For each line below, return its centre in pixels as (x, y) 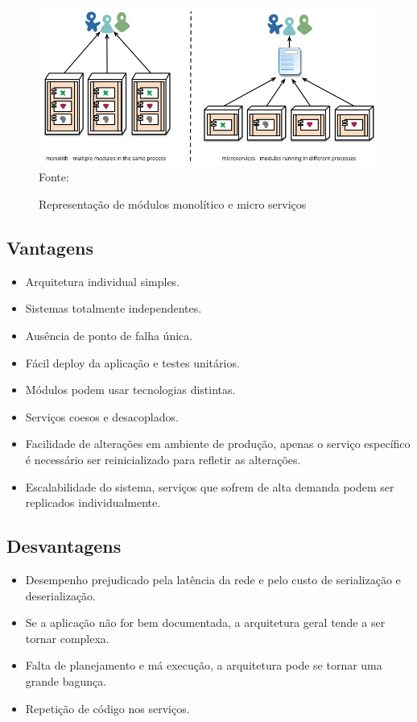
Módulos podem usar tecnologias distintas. (130, 390)
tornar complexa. (67, 638)
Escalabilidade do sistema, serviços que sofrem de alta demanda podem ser (210, 486)
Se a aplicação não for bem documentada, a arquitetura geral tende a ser (205, 622)
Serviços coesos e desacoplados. (102, 416)
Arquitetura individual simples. (103, 281)
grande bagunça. (66, 681)
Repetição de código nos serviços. (107, 708)
